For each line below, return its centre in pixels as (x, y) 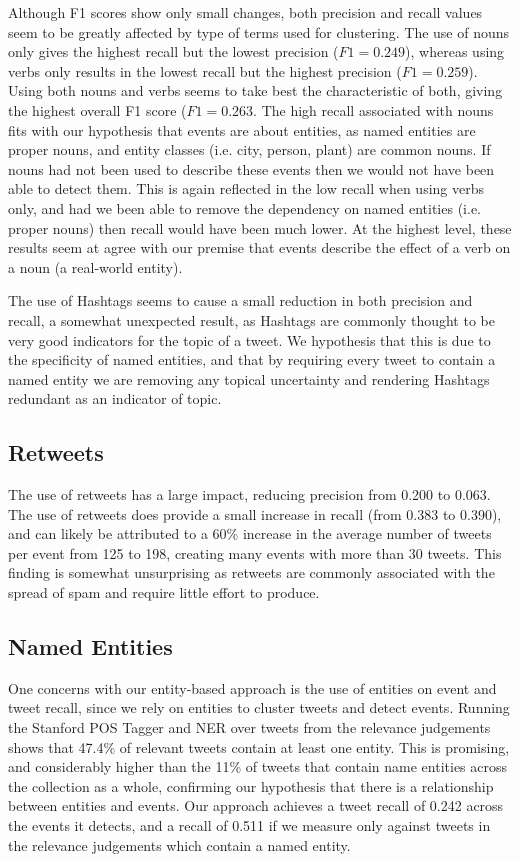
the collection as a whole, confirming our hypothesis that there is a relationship (251, 785)
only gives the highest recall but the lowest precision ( (173, 51)
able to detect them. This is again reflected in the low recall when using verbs (246, 188)
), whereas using (455, 51)
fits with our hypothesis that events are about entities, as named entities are (242, 129)
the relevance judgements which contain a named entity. (179, 844)
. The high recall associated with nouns (373, 109)
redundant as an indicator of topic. (115, 398)
